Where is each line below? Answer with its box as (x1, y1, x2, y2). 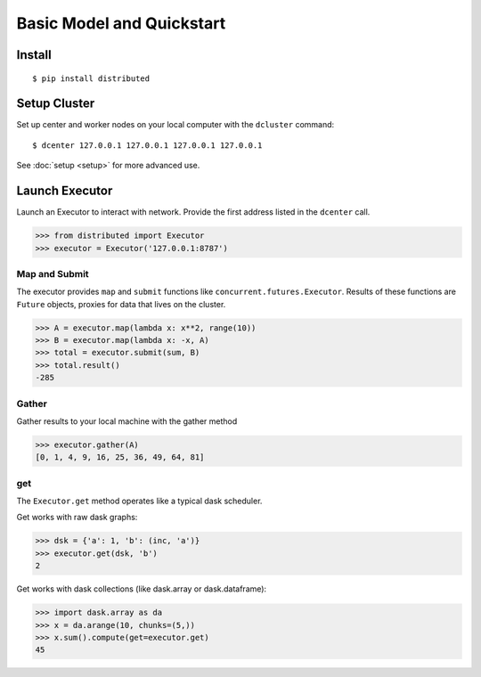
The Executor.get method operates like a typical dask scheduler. (16, 495, 263, 507)
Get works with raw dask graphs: (16, 512, 138, 523)
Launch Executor (16, 184, 113, 199)
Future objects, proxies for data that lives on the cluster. (16, 298, 226, 309)
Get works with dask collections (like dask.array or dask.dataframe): (16, 583, 267, 594)
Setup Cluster (16, 96, 95, 111)
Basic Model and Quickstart (16, 13, 226, 33)
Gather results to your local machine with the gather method (16, 415, 238, 427)
